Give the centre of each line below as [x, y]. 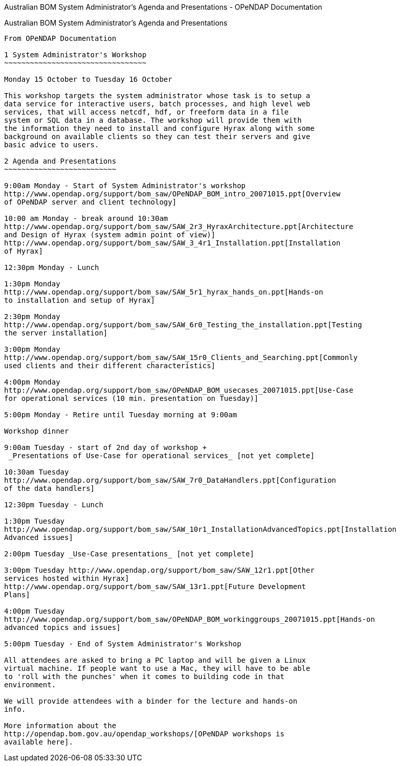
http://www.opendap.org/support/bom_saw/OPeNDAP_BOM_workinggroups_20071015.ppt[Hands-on [190, 619]
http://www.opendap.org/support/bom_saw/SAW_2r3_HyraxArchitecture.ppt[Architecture [179, 227]
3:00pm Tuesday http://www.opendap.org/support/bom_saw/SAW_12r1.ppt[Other [159, 570]
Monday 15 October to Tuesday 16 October [88, 79]
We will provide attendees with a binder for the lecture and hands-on [151, 701]
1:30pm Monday [32, 284]
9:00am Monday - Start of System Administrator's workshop [125, 186]
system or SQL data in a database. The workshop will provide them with [153, 120]
